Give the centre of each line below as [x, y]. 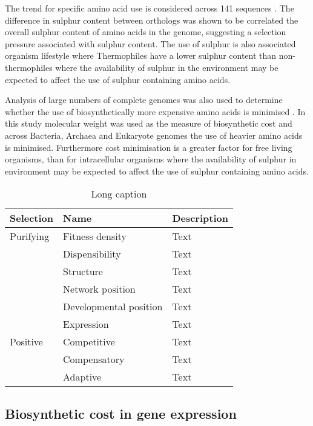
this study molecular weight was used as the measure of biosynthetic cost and [149, 123]
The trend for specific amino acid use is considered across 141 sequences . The [150, 8]
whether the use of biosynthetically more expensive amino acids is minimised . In [155, 111]
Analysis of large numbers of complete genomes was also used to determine [144, 100]
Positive [26, 342]
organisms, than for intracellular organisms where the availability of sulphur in [151, 159]
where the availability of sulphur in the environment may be [167, 67]
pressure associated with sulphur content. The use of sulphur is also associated [150, 43]
